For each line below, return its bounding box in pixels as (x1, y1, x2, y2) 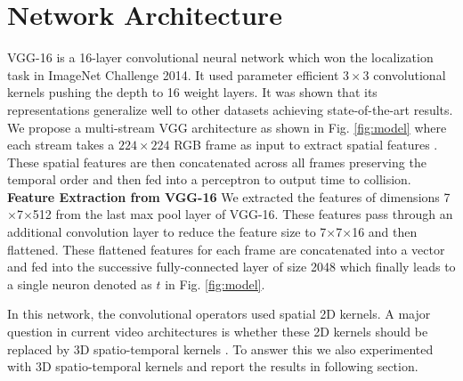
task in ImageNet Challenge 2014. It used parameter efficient (7, 65, 339, 84)
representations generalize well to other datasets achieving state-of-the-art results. (7, 100, 453, 118)
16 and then (352, 223, 418, 241)
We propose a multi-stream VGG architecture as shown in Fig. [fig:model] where (7, 118, 447, 136)
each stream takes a (7, 135, 115, 154)
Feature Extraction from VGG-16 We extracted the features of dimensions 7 (7, 187, 451, 206)
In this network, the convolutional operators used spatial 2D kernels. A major (7, 304, 431, 323)
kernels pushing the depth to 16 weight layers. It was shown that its (7, 83, 378, 101)
